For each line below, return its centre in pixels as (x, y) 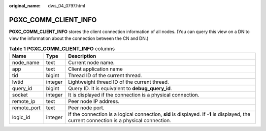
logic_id (21, 117)
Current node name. (92, 63)
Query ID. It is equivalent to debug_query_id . (120, 89)
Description (82, 56)
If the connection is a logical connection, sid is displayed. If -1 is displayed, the (159, 114)
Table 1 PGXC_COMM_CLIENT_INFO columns (62, 48)
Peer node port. (86, 108)
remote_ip (24, 101)
